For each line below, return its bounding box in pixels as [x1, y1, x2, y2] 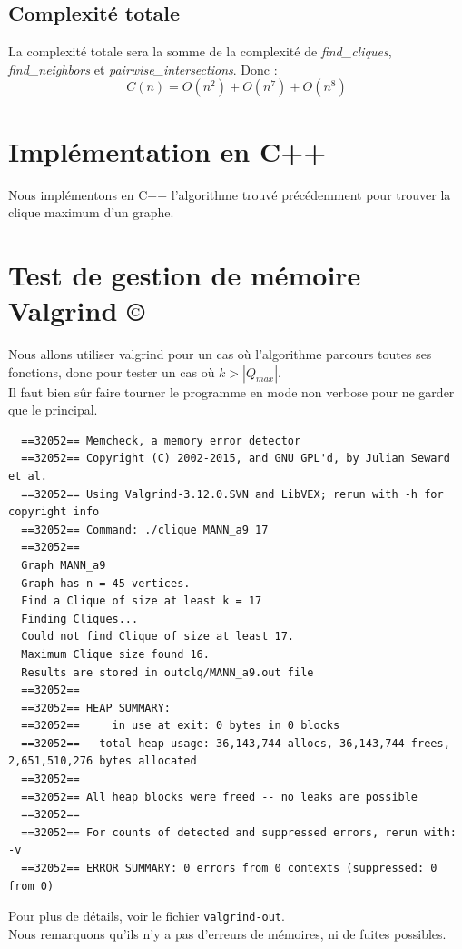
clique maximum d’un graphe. [8, 203, 174, 222]
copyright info [8, 505, 100, 519]
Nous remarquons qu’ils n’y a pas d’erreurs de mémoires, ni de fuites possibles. [8, 924, 447, 943]
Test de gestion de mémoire [8, 255, 361, 293]
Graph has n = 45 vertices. [21, 576, 191, 590]
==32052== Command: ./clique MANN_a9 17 [21, 523, 269, 536]
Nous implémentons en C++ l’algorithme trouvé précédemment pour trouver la [8, 185, 451, 204]
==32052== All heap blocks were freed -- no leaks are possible [21, 790, 418, 804]
